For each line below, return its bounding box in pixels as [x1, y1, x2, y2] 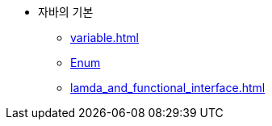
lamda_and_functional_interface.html [70, 81, 266, 94]
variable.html [70, 31, 139, 44]
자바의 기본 [38, 5, 94, 19]
